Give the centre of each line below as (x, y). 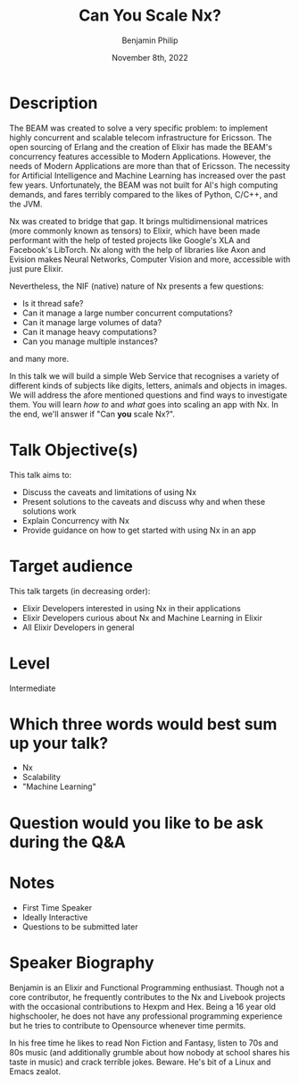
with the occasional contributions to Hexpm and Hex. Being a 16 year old (143, 1006)
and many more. (39, 358)
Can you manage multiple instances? (90, 341)
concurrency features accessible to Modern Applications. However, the (140, 156)
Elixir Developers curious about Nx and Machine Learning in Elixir (142, 618)
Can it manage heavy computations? (90, 332)
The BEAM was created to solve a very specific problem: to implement (138, 128)
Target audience (71, 566)
